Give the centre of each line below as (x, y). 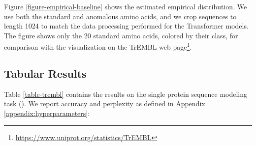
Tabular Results (45, 73)
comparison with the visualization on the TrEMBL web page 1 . (98, 46)
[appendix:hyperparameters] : (47, 113)
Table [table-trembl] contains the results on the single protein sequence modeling (126, 94)
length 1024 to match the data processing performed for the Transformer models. (126, 26)
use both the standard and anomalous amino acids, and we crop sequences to (120, 16)
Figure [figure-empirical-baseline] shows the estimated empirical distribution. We (126, 6)
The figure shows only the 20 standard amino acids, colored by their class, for (121, 35)
